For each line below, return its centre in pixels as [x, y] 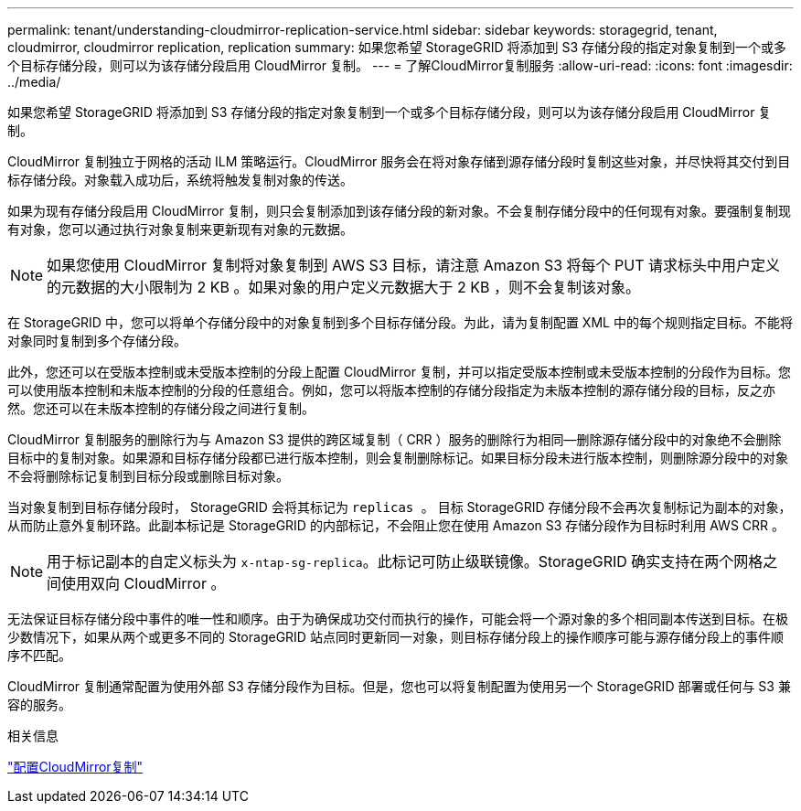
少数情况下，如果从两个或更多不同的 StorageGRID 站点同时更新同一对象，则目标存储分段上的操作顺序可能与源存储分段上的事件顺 [395, 637]
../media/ [34, 82]
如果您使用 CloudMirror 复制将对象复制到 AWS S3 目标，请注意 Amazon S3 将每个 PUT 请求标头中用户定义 [414, 265]
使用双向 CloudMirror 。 [144, 583]
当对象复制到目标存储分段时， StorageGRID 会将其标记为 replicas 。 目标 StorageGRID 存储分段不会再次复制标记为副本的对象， [400, 507]
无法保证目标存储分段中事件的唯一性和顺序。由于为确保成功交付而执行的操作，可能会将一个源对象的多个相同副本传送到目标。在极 [398, 619]
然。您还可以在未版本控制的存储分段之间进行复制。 [161, 408]
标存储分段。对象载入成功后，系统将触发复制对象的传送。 [180, 180]
